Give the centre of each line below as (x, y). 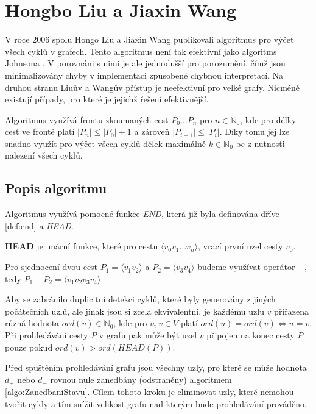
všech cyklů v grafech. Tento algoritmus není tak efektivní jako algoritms (141, 51)
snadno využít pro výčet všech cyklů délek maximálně (105, 143)
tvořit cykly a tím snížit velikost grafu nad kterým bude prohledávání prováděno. (156, 403)
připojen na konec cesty (251, 335)
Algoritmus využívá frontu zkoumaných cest (87, 119)
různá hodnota (32, 323)
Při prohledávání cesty (47, 335)
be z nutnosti (260, 143)
